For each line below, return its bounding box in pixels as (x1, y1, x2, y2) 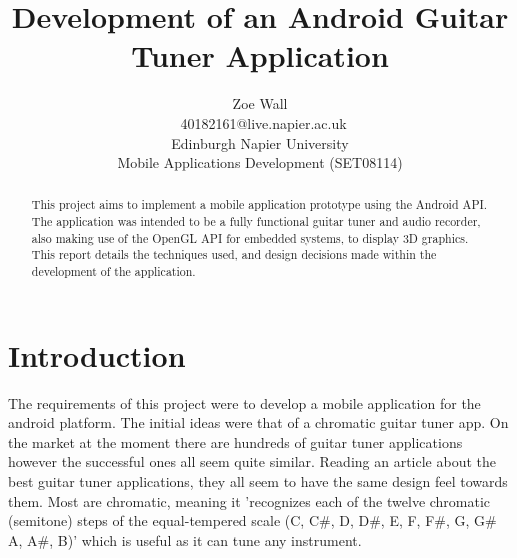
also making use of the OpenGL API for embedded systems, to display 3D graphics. (31, 229, 469, 246)
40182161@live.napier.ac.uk (180, 112, 347, 133)
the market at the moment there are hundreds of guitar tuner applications (8, 431, 463, 452)
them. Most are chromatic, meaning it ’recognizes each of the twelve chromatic (8, 490, 491, 511)
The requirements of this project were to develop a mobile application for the (8, 392, 481, 413)
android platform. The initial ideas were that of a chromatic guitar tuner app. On (8, 412, 509, 433)
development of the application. (31, 263, 196, 280)
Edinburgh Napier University (171, 132, 349, 153)
